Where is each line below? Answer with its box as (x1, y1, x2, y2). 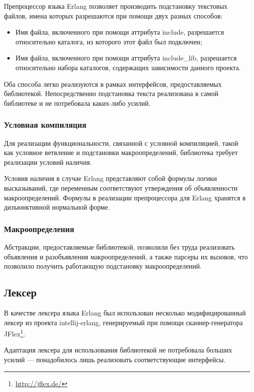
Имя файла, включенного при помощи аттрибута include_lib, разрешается (15, 53, 237, 63)
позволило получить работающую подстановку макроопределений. (4, 261, 202, 271)
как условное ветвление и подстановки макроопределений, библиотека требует (4, 147, 238, 157)
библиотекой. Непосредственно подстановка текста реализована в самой (4, 88, 218, 98)
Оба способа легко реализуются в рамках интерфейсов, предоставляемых (4, 78, 222, 89)
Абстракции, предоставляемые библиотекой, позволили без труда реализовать (4, 241, 235, 252)
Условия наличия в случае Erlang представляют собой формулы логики (4, 173, 217, 183)
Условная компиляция (4, 118, 86, 131)
